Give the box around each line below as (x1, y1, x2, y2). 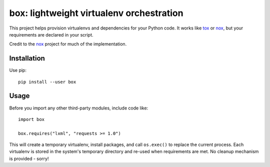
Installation (9, 54, 45, 62)
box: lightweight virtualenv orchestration (9, 7, 183, 18)
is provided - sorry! (9, 155, 49, 161)
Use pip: (9, 67, 27, 73)
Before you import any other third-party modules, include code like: (9, 105, 148, 111)
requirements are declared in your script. (9, 31, 93, 37)
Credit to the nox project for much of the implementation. (9, 41, 127, 47)
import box (18, 116, 45, 122)
